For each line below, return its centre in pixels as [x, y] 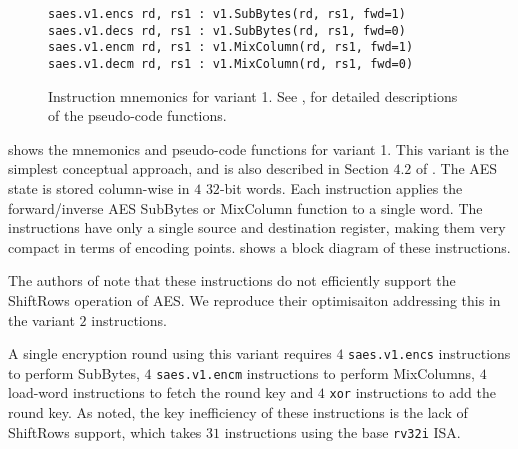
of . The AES [457, 168]
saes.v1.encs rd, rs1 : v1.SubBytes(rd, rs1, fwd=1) [227, 14]
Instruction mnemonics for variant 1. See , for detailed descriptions [253, 95]
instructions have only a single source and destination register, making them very [257, 227]
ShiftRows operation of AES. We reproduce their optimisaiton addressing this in [254, 299]
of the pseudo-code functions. [137, 115]
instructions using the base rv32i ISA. [342, 431]
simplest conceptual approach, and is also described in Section [198, 168]
